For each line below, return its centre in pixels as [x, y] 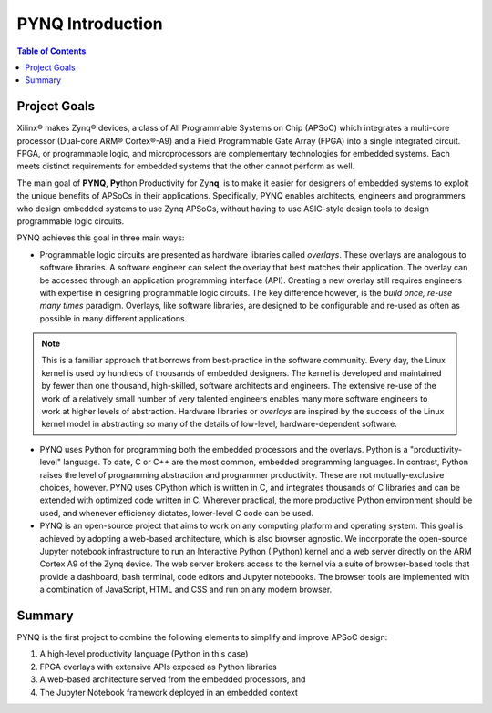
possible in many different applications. [113, 318]
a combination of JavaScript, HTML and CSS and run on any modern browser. [186, 590]
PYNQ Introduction [90, 24]
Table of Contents [51, 51]
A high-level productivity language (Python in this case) [144, 654]
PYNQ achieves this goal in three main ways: [101, 238]
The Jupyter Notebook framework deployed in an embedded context [169, 692]
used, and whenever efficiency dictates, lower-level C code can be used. [177, 513]
